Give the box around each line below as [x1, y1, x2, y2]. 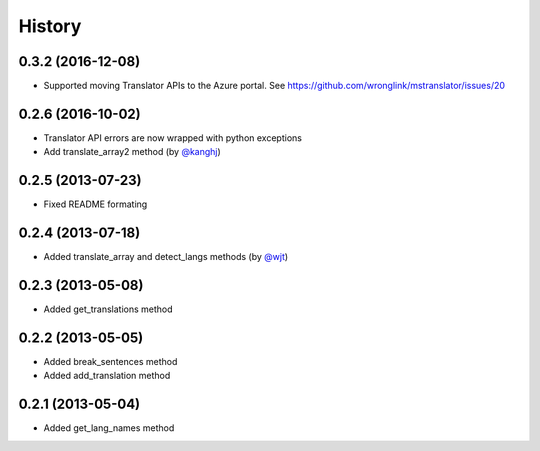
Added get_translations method [43, 303, 174, 315]
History [18, 15, 82, 37]
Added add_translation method [43, 370, 171, 382]
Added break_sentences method [43, 355, 178, 367]
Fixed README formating [43, 198, 148, 210]
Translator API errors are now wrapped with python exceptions [43, 131, 302, 144]
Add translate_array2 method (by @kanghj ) [43, 146, 222, 158]
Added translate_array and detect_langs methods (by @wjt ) [43, 251, 289, 263]
